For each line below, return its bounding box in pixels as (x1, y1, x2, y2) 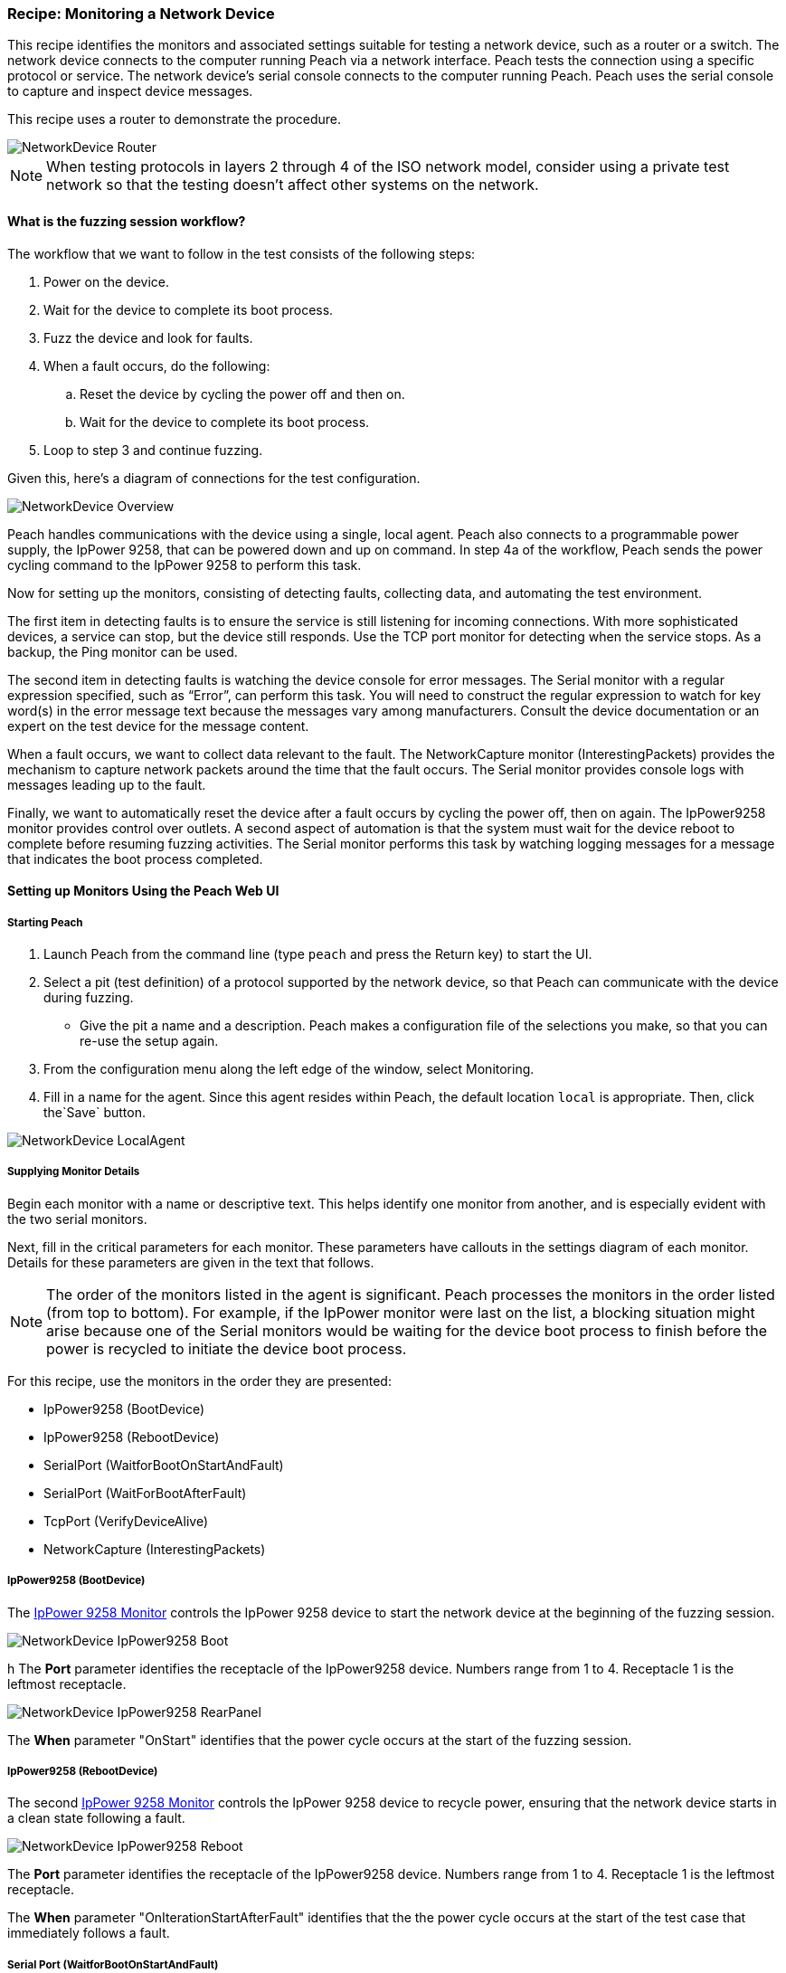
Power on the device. (43, 273, 170, 289)
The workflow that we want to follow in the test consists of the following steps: (7, 245, 476, 261)
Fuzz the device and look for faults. (43, 329, 253, 346)
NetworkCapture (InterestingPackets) (43, 1541, 266, 1557)
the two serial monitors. (7, 1210, 147, 1227)
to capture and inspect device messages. (7, 83, 253, 100)
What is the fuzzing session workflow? (7, 213, 246, 229)
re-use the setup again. (80, 1032, 219, 1048)
